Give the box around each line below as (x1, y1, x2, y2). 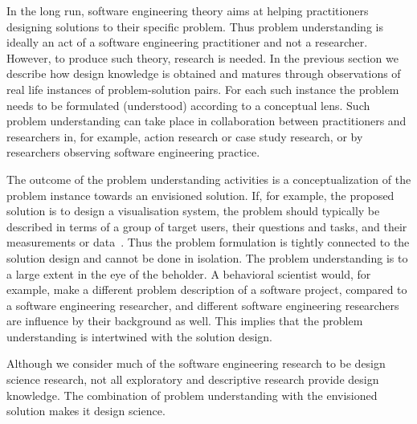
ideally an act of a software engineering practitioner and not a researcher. (6, 34, 368, 51)
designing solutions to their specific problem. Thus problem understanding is (6, 18, 383, 35)
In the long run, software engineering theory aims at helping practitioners (6, 2, 369, 18)
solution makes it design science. (6, 402, 166, 419)
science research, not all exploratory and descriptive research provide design (6, 371, 379, 388)
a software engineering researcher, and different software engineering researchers (6, 296, 399, 313)
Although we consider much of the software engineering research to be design (6, 355, 386, 372)
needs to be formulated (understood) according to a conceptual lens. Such (6, 96, 370, 113)
